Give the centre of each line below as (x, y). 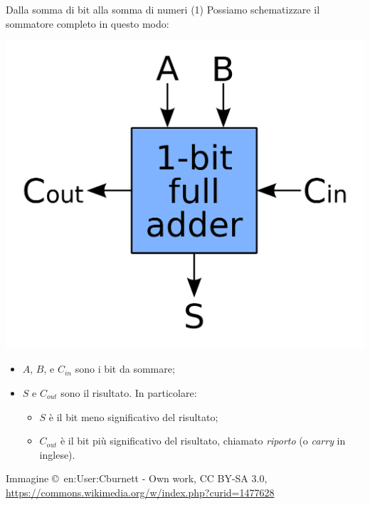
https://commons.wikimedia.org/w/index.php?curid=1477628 (140, 492)
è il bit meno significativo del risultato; (133, 416)
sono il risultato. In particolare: (129, 392)
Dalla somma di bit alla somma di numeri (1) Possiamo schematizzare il (163, 9)
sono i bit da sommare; (125, 369)
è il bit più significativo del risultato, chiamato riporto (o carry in (203, 441)
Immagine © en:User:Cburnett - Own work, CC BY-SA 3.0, (137, 478)
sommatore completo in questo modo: (88, 23)
